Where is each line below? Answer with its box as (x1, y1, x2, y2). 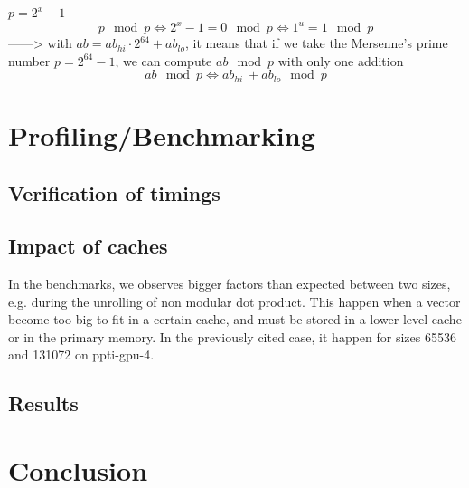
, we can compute (115, 51, 212, 70)
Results (8, 389, 79, 417)
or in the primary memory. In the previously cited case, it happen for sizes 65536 (8, 327, 456, 346)
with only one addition (277, 51, 404, 70)
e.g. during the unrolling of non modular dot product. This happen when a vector (8, 292, 461, 311)
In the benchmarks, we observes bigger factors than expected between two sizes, (8, 274, 451, 293)
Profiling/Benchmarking (8, 116, 315, 153)
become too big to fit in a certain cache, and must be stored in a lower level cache (8, 310, 462, 329)
